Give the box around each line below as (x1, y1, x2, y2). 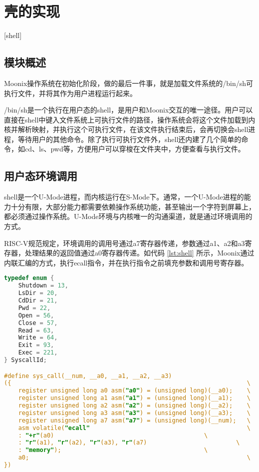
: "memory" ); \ (18, 446, 208, 454)
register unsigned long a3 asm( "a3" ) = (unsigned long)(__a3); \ (18, 409, 251, 416)
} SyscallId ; (4, 356, 47, 364)
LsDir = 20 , (18, 289, 58, 297)
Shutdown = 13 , (18, 282, 68, 289)
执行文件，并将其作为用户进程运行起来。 (4, 87, 137, 98)
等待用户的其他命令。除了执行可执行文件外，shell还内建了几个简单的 (17, 133, 242, 144)
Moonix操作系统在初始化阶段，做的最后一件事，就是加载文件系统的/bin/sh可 (4, 77, 254, 88)
